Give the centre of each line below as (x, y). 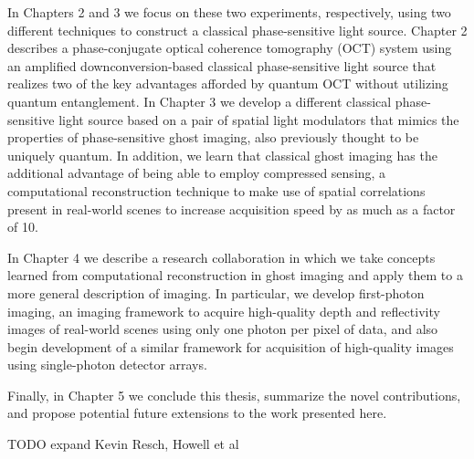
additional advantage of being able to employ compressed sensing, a (197, 173)
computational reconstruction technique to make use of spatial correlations (216, 190)
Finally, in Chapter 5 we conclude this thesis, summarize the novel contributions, (234, 395)
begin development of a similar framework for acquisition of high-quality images (231, 346)
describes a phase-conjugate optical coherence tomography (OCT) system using (230, 48)
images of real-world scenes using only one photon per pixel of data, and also (223, 329)
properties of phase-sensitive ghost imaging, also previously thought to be (213, 137)
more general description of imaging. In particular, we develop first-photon (216, 292)
